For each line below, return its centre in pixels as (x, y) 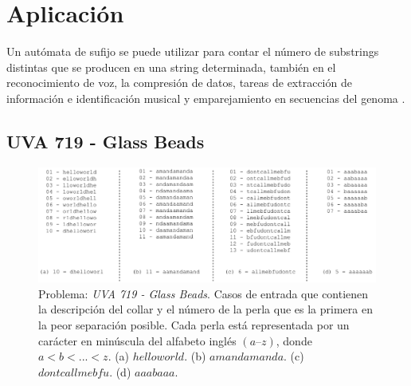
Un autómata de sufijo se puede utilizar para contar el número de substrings (193, 51)
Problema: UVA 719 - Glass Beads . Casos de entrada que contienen (204, 293)
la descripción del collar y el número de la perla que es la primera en (205, 309)
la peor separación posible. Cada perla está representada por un (194, 324)
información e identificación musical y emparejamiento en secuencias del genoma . (206, 98)
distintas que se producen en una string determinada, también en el (171, 67)
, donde (294, 340)
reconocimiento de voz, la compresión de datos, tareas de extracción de (179, 83)
